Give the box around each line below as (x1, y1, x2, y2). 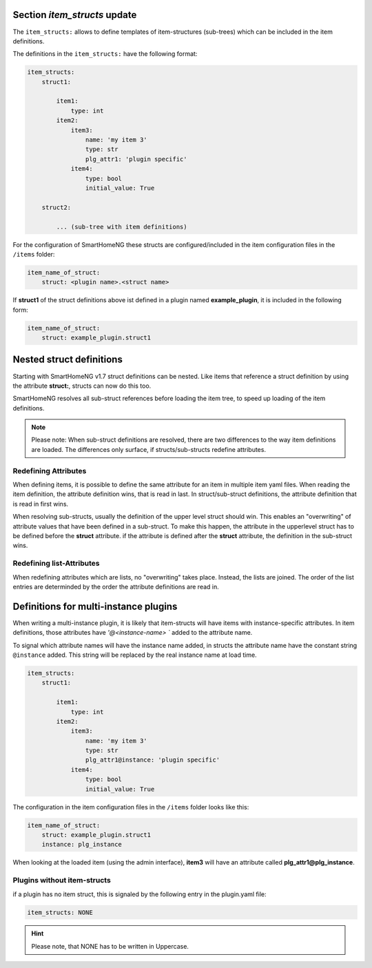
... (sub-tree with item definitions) (56, 223, 187, 230)
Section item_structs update (12, 9, 137, 21)
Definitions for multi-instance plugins (12, 600, 178, 612)
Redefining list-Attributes (12, 559, 100, 569)
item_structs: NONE (27, 908, 93, 916)
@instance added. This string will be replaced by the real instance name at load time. (12, 651, 258, 659)
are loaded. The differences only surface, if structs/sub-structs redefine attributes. (31, 445, 267, 453)
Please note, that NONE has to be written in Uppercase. (31, 942, 189, 950)
